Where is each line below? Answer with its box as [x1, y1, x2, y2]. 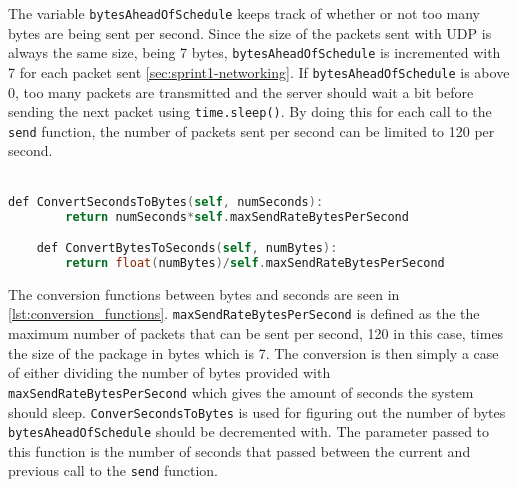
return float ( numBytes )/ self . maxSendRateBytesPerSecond [65, 255, 445, 270]
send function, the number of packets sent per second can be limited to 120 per [8, 120, 495, 141]
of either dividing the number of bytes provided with [8, 362, 331, 383]
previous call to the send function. [8, 460, 219, 481]
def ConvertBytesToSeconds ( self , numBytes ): [36, 241, 338, 256]
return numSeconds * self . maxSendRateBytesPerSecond [65, 209, 409, 224]
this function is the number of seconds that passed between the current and [8, 440, 471, 461]
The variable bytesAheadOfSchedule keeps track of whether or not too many [8, 3, 481, 23]
